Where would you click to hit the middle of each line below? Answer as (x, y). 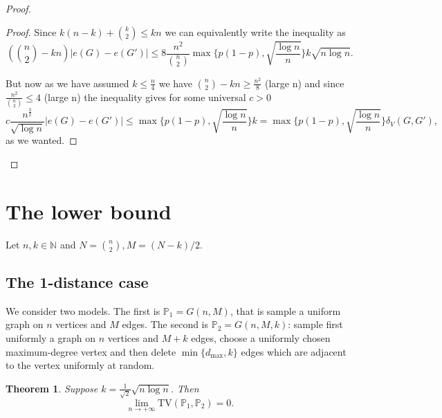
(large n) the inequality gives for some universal (145, 97)
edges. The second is (165, 324)
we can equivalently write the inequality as (255, 31)
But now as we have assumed (67, 83)
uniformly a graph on (51, 338)
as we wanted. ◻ (42, 140)
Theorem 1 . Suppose (52, 388)
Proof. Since (31, 31)
